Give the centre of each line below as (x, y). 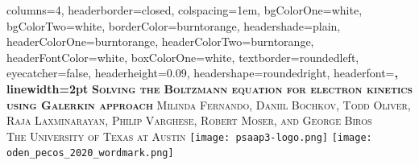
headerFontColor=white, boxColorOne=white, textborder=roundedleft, (183, 57)
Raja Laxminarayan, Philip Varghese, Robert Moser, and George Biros (189, 120)
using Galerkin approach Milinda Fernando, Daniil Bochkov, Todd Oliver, (209, 104)
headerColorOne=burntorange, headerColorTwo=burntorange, (160, 41)
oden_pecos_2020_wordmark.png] (90, 153)
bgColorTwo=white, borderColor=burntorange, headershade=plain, (174, 25)
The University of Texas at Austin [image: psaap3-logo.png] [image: (189, 136)
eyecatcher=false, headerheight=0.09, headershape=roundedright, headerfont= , (202, 73)
